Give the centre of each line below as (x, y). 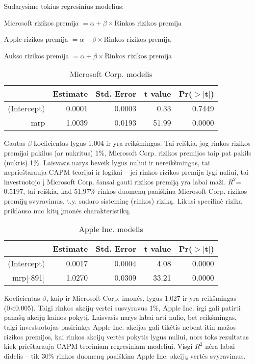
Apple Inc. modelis (111, 229)
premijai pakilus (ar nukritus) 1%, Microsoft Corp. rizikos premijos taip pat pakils (128, 152)
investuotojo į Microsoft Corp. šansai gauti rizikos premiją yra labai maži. (115, 181)
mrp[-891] (28, 278)
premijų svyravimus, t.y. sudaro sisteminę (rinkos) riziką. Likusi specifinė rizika (123, 200)
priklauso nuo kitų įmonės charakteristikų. (67, 210)
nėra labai (220, 346)
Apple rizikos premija (36, 39)
